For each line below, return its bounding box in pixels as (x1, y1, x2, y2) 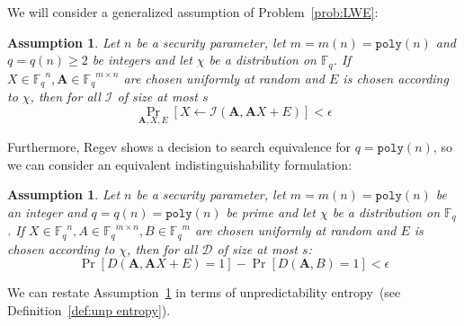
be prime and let (226, 202, 316, 221)
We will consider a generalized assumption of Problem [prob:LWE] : (7, 3, 379, 21)
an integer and (7, 202, 87, 221)
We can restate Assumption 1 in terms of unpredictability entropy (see (7, 283, 401, 302)
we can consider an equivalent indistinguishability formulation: (7, 154, 352, 173)
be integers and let (92, 50, 192, 69)
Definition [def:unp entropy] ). (7, 300, 171, 319)
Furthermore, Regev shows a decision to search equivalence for (7, 137, 351, 155)
